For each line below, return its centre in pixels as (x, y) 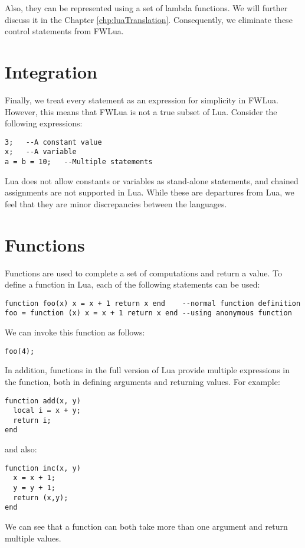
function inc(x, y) (43, 468)
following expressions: (44, 123)
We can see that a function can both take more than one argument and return (146, 526)
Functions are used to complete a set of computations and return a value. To (143, 273)
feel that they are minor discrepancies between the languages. (116, 203)
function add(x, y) (43, 401)
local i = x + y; (47, 411)
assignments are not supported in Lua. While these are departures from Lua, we (150, 192)
